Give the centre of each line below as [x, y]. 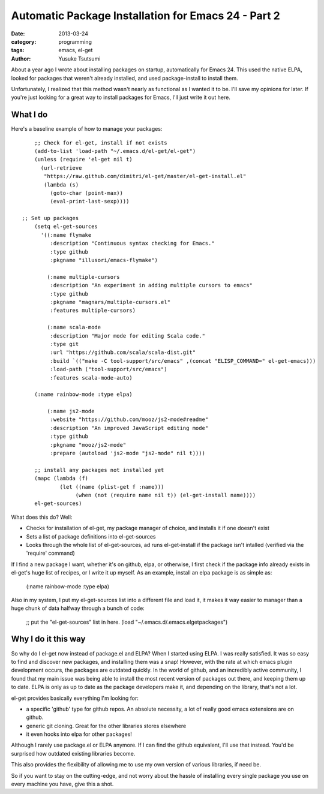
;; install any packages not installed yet [99, 470]
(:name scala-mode [74, 327]
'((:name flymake [66, 235]
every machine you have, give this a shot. [62, 784]
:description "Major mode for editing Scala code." [127, 336]
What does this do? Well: [42, 517]
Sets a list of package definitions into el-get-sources [91, 536]
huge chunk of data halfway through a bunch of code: [78, 608]
